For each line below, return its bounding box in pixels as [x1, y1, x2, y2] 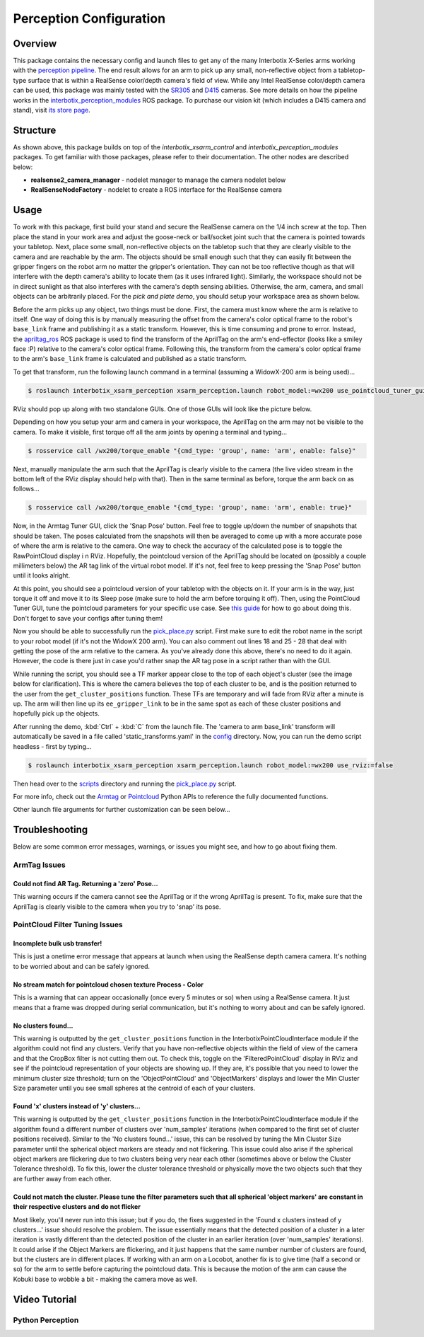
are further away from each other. [13, 1174, 112, 1183]
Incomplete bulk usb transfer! [13, 939, 102, 948]
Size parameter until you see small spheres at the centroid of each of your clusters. [13, 1084, 256, 1092]
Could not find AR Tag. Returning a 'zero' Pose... [13, 879, 158, 888]
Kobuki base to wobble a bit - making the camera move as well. [13, 1275, 198, 1283]
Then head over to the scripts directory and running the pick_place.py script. [13, 779, 237, 788]
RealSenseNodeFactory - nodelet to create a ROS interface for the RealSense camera [30, 185, 283, 194]
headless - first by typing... [13, 742, 92, 750]
